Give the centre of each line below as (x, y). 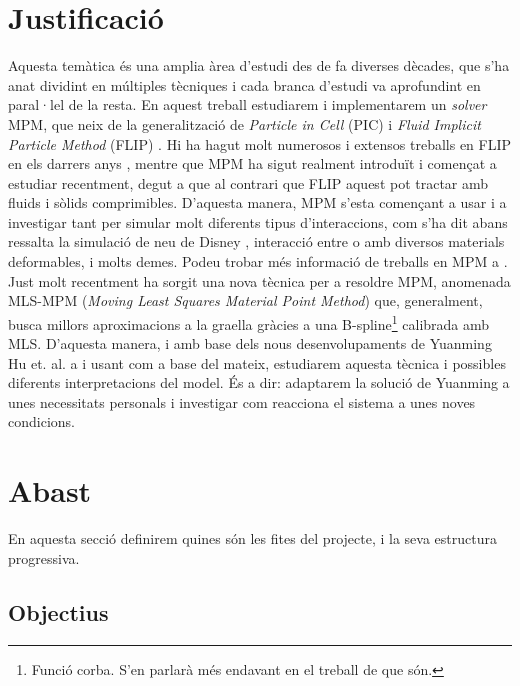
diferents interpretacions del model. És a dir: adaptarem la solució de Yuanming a (259, 382)
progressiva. (44, 557)
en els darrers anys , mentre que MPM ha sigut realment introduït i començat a (252, 163)
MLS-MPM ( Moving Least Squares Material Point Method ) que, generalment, (245, 300)
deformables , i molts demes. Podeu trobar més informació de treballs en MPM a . (258, 261)
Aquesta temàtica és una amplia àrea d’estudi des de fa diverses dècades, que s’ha (259, 65)
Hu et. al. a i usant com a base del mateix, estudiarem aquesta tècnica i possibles (257, 362)
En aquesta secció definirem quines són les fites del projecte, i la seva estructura (252, 538)
